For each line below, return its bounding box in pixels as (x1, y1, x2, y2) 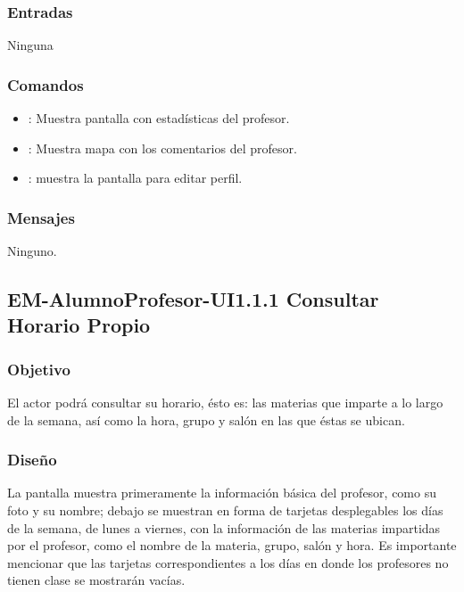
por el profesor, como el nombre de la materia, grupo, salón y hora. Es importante (7, 536, 457, 555)
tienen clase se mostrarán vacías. (7, 571, 186, 589)
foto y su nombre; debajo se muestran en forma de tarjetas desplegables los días (7, 501, 443, 520)
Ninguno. (7, 242, 57, 260)
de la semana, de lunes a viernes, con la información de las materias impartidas (7, 518, 441, 537)
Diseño (7, 448, 57, 471)
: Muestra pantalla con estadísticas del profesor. (28, 109, 290, 127)
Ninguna (7, 36, 54, 54)
